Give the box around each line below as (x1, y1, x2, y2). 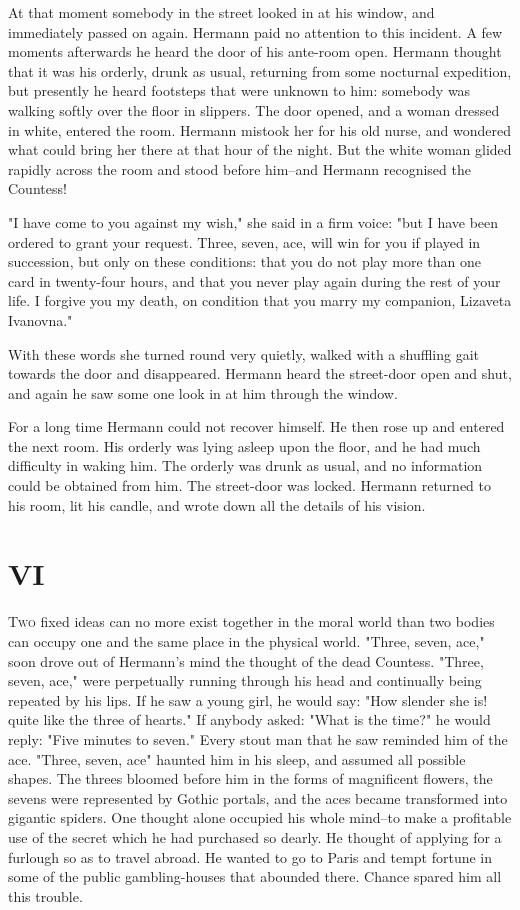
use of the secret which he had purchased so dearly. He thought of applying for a (8, 826, 502, 847)
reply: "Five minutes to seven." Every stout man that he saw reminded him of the (8, 728, 508, 749)
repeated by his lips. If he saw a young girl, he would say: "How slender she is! (8, 689, 488, 710)
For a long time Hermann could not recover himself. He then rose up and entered (8, 416, 505, 437)
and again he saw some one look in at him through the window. (8, 382, 398, 403)
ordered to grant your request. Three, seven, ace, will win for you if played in (8, 231, 481, 252)
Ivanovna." (8, 309, 73, 330)
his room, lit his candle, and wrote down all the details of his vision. (8, 494, 426, 515)
